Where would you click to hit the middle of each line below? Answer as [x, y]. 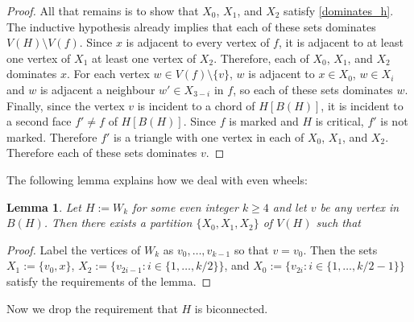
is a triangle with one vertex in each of [209, 136]
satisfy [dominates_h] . [339, 10]
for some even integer [185, 206]
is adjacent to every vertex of [198, 42]
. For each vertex [108, 74]
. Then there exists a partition [118, 223]
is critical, [339, 121]
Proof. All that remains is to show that [103, 10]
